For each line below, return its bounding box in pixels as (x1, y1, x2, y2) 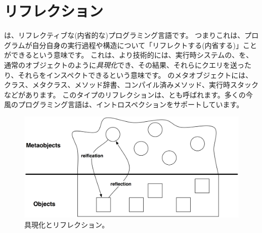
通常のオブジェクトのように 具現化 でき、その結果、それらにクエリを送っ (4, 59, 245, 70)
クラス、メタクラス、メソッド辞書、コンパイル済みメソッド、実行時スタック (4, 79, 258, 90)
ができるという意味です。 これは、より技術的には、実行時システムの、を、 (4, 50, 253, 60)
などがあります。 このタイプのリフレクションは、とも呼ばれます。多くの (4, 89, 246, 100)
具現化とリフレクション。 (24, 219, 109, 229)
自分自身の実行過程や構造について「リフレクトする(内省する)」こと (32, 39, 257, 50)
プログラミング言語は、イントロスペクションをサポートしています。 (18, 99, 244, 110)
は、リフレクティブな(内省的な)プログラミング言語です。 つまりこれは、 (4, 30, 245, 40)
